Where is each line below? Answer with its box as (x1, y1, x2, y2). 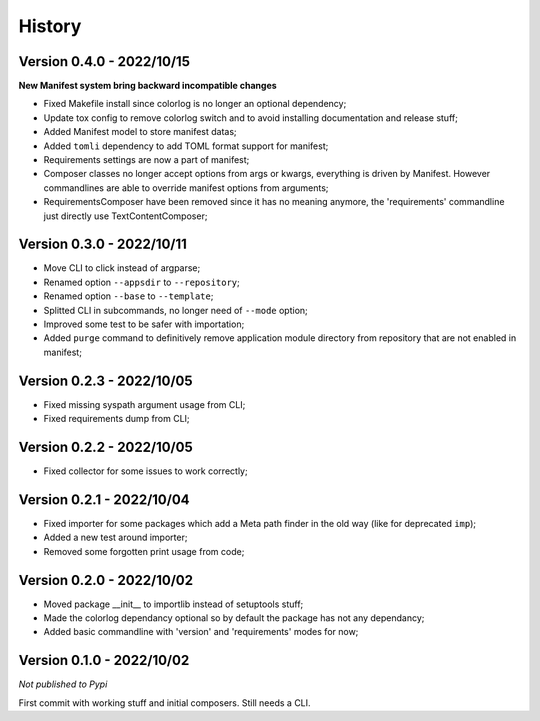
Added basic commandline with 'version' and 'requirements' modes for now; (43, 626, 359, 638)
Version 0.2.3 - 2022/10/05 (18, 372, 194, 389)
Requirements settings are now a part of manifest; (43, 154, 250, 166)
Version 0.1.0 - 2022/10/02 (18, 652, 190, 669)
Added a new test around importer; (43, 531, 188, 544)
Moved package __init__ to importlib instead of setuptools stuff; (43, 598, 304, 610)
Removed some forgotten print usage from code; (43, 545, 245, 557)
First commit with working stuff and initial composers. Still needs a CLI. (18, 696, 311, 709)
